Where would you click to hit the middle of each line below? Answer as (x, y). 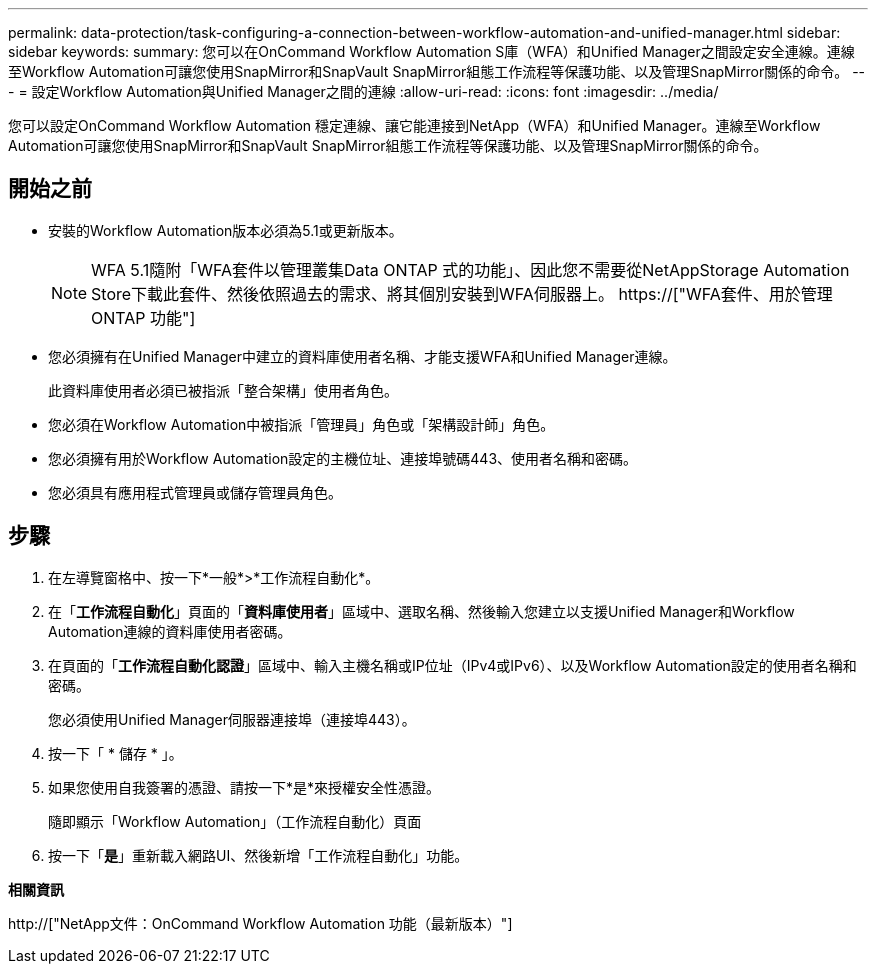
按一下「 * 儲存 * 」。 (115, 753)
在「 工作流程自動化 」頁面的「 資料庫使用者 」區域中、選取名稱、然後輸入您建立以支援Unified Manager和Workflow (421, 611)
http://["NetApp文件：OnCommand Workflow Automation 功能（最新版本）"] (260, 923)
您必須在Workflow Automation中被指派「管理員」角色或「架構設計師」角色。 (301, 424)
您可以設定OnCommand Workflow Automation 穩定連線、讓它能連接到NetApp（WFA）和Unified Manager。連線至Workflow (414, 125)
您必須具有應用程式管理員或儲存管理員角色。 (195, 492)
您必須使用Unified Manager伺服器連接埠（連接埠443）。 (232, 719)
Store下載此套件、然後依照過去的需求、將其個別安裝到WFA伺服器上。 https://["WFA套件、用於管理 (462, 293)
